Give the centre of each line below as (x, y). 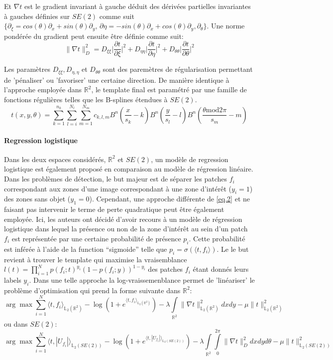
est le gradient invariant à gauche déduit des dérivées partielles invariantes (138, 6)
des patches (166, 269)
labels (13, 280)
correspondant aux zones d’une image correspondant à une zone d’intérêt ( (118, 188)
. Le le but (233, 249)
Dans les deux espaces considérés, (55, 159)
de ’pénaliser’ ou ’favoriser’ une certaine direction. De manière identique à (117, 80)
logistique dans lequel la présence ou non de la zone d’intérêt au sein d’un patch (126, 229)
